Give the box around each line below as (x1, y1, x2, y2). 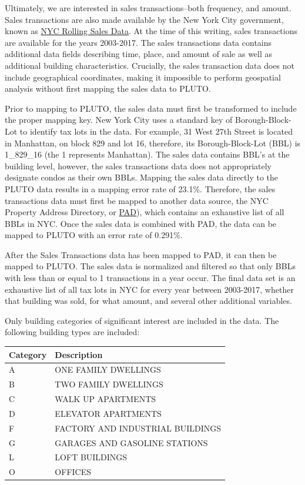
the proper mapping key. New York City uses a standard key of (5, 113, 233, 126)
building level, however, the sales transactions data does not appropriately (5, 159, 272, 172)
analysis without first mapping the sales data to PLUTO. (5, 82, 211, 95)
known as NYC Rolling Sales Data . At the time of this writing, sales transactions (5, 25, 298, 37)
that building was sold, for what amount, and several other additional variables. (5, 295, 292, 307)
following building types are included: (5, 326, 140, 338)
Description (55, 348, 103, 360)
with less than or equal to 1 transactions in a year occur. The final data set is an (5, 272, 296, 284)
